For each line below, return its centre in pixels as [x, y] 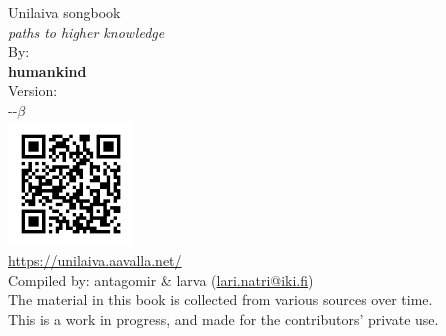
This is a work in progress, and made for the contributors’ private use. [223, 318]
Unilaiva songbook [64, 12]
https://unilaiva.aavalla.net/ [95, 260]
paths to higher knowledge [86, 31]
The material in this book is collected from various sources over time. [220, 299]
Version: [33, 90]
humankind [47, 70]
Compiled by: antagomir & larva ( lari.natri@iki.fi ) [161, 279]
